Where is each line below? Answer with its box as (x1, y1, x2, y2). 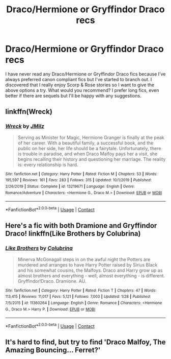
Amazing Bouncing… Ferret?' (5, 346, 101, 354)
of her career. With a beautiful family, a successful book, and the (17, 139, 154, 146)
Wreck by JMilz (5, 123, 45, 130)
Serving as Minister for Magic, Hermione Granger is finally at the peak (17, 134, 164, 140)
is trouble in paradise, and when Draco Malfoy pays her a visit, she (17, 151, 158, 157)
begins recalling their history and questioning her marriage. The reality (17, 156, 166, 162)
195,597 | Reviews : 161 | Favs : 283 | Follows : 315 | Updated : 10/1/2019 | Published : (5, 178, 152, 183)
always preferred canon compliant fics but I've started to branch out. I (5, 76, 152, 82)
